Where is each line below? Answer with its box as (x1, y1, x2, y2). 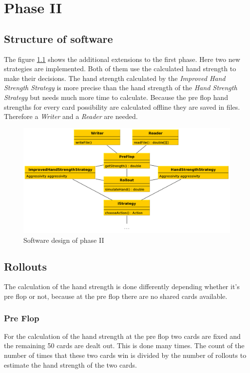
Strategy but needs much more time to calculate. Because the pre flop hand (4, 92, 228, 102)
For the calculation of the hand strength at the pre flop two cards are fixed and (4, 331, 241, 341)
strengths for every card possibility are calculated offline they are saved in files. (4, 101, 240, 112)
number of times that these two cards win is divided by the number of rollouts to (4, 350, 247, 360)
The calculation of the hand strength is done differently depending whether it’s (4, 281, 240, 292)
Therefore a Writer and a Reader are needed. (4, 111, 138, 121)
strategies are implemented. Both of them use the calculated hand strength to (4, 63, 236, 74)
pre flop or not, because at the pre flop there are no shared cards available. (4, 291, 228, 301)
